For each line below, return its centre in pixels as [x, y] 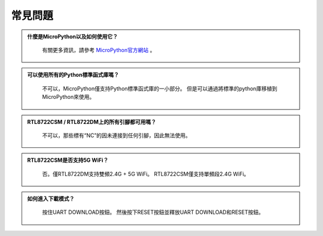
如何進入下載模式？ [51, 199]
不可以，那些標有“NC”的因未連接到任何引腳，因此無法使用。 [117, 135]
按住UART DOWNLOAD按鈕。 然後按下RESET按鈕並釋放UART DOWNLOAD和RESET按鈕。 [153, 212]
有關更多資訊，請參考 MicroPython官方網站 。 [99, 50]
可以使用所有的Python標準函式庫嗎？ [73, 75]
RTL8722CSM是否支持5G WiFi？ [68, 160]
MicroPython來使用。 [68, 97]
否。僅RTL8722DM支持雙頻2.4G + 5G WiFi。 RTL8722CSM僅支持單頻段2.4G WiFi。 [146, 174]
